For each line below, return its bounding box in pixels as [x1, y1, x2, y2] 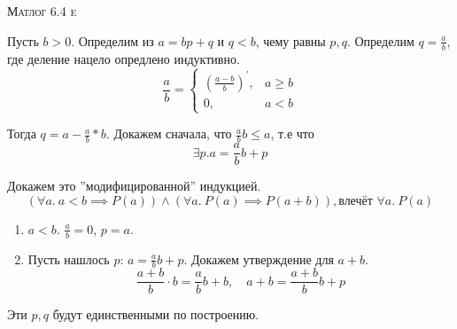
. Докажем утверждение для [183, 249, 334, 268]
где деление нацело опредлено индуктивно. [7, 49, 240, 67]
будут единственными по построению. [52, 305, 259, 324]
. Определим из [71, 31, 154, 50]
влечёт [338, 194, 373, 208]
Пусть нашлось [27, 249, 110, 268]
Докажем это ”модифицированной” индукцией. [7, 176, 261, 195]
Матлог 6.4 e [7, 2, 77, 20]
